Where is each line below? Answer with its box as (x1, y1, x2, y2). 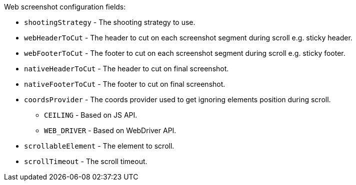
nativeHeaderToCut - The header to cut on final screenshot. (24, 64, 229, 73)
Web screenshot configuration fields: (4, 2, 126, 11)
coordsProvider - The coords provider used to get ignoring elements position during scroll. (24, 95, 331, 104)
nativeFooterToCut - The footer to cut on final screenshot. (24, 80, 225, 88)
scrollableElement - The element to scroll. (24, 142, 174, 150)
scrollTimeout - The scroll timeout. (24, 157, 147, 166)
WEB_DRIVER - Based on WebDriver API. (44, 126, 176, 135)
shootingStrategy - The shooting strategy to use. (24, 18, 195, 26)
